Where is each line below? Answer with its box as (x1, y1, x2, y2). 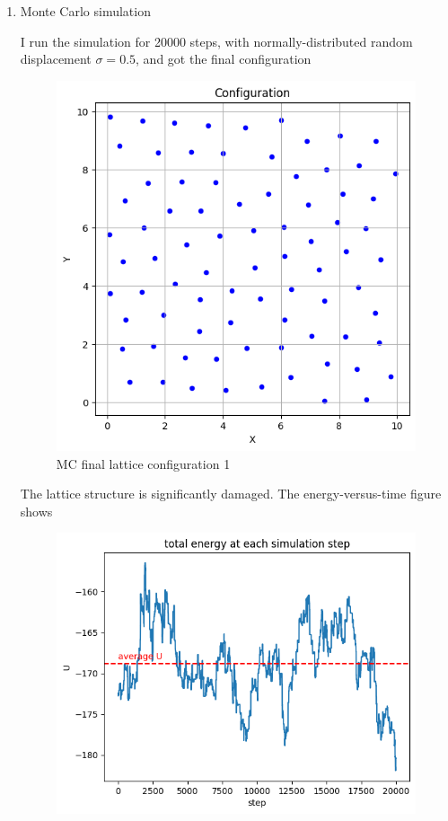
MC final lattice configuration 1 (56, 454, 231, 472)
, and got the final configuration (136, 49, 312, 68)
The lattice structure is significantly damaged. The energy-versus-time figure (20, 484, 442, 503)
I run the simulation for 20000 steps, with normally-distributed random (20, 31, 413, 50)
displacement (20, 49, 92, 68)
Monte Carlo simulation (20, 2, 151, 20)
